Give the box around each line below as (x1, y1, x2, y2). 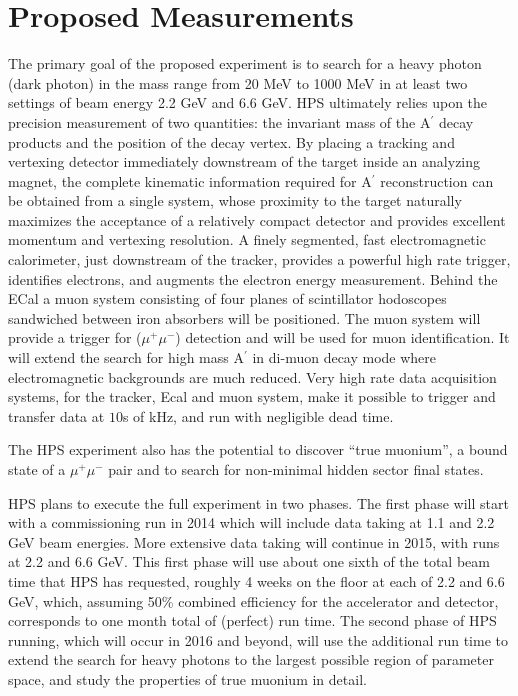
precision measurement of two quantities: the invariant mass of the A (8, 111, 431, 132)
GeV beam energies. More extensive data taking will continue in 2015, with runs (8, 531, 500, 552)
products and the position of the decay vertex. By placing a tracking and (8, 131, 455, 152)
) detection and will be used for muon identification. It (175, 327, 510, 348)
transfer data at (8, 405, 105, 426)
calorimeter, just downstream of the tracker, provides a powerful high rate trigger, (8, 249, 511, 270)
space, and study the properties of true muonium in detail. (8, 668, 367, 689)
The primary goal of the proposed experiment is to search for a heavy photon (8, 53, 482, 74)
